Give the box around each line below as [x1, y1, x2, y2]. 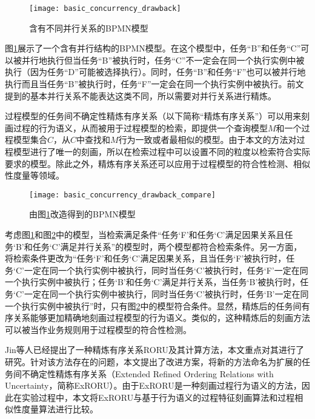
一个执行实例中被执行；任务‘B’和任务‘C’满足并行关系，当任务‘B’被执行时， [5, 275, 300, 288]
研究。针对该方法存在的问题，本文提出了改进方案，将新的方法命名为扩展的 [5, 355, 302, 368]
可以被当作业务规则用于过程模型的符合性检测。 [5, 323, 191, 335]
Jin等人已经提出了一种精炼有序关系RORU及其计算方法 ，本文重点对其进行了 [5, 343, 305, 356]
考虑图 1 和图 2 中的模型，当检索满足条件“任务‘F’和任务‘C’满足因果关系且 [5, 228, 285, 241]
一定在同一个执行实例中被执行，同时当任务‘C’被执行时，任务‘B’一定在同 [24, 288, 309, 300]
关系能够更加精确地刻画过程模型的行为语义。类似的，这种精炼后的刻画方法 [13, 311, 310, 324]
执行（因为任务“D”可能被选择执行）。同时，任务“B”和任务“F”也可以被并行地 [5, 65, 306, 78]
